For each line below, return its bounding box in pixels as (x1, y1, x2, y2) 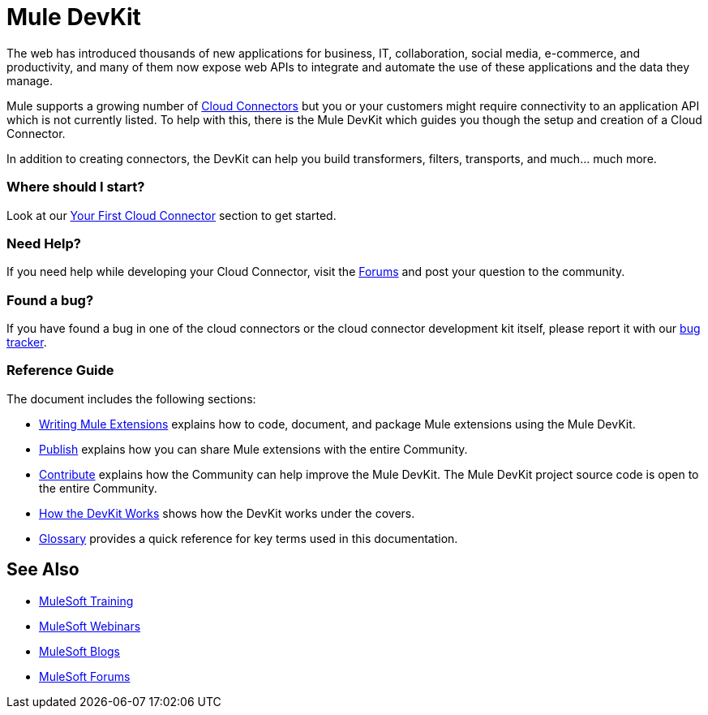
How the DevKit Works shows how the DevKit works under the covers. (39, 506, 415, 520)
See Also (6, 559, 79, 580)
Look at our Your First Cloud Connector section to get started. (6, 208, 337, 222)
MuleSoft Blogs (39, 644, 120, 658)
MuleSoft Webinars (39, 618, 141, 633)
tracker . (6, 335, 47, 349)
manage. (6, 73, 54, 88)
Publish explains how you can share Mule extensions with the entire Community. (39, 441, 468, 456)
